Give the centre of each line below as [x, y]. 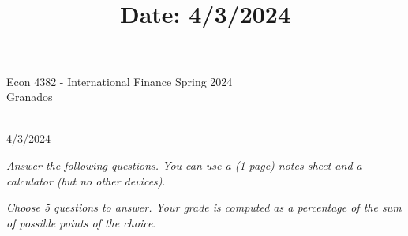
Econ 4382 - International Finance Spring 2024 [120, 81]
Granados [30, 97]
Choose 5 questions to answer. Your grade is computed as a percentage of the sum [204, 207]
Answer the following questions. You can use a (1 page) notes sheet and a [184, 165]
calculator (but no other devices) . [86, 180]
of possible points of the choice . [81, 222]
